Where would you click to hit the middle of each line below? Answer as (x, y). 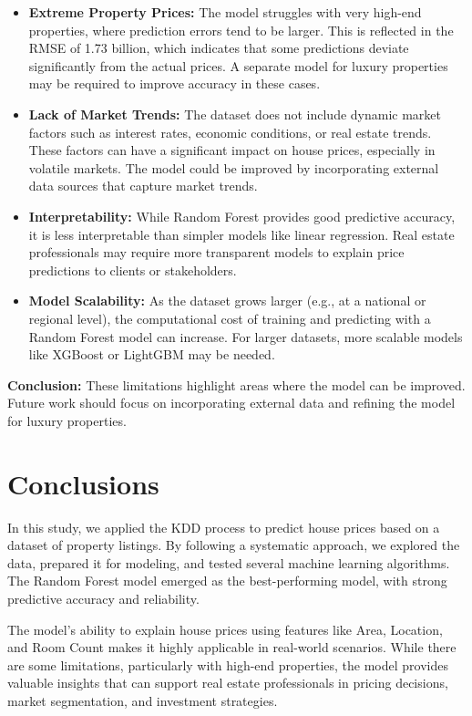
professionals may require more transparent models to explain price (216, 252)
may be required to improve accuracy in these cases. (174, 83)
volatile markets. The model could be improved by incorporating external (234, 167)
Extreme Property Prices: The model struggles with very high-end (225, 12)
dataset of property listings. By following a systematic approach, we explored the (234, 545)
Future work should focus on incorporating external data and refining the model (231, 403)
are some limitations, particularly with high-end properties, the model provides (228, 664)
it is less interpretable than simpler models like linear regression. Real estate (241, 234)
